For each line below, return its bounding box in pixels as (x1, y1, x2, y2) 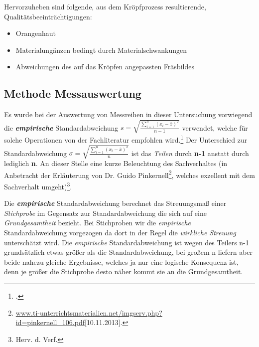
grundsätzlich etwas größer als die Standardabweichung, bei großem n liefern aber (4, 247, 253, 257)
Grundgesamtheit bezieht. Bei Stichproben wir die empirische (4, 217, 191, 228)
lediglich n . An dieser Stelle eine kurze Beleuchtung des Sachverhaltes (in (4, 158, 228, 169)
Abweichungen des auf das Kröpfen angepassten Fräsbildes (15, 61, 194, 72)
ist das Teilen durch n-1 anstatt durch (131, 148, 249, 158)
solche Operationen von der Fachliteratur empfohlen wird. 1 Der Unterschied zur (4, 133, 248, 145)
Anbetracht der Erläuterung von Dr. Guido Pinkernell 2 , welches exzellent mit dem (4, 168, 255, 180)
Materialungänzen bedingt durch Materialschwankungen (15, 44, 187, 55)
